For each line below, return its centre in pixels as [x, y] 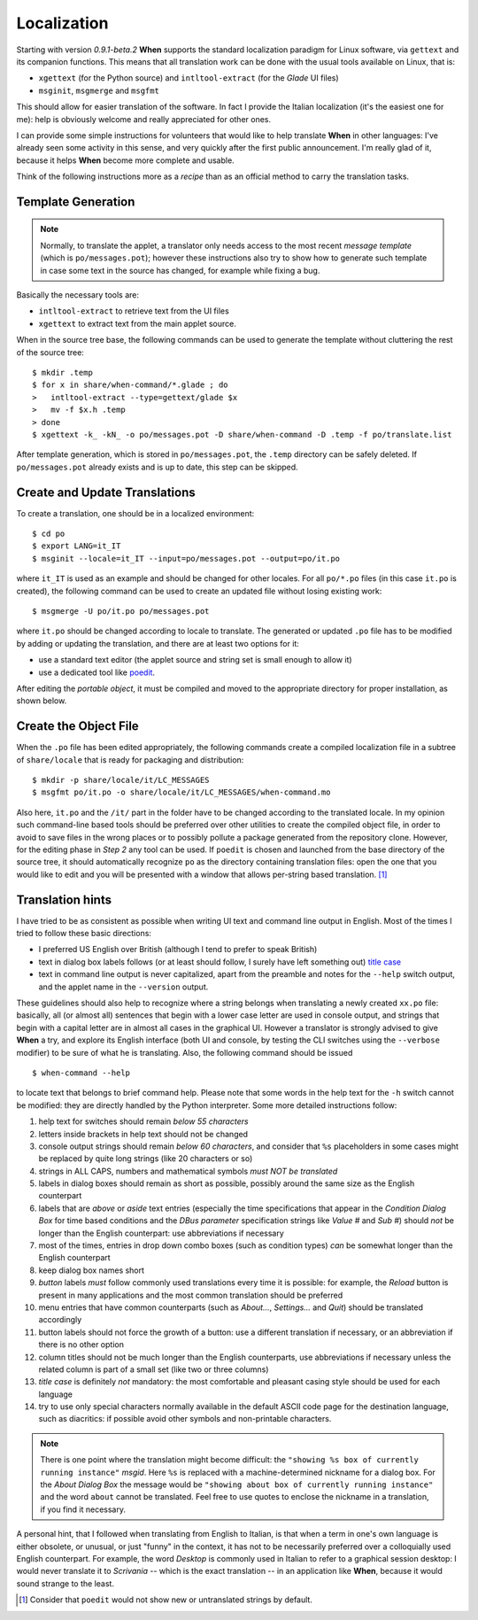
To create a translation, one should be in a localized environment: [135, 513]
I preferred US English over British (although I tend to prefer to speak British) [178, 950]
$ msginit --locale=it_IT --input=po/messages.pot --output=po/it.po [186, 558]
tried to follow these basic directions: [84, 934]
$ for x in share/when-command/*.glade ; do [131, 385]
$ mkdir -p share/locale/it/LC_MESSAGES [121, 780]
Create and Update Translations [106, 492]
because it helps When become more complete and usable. [125, 160]
